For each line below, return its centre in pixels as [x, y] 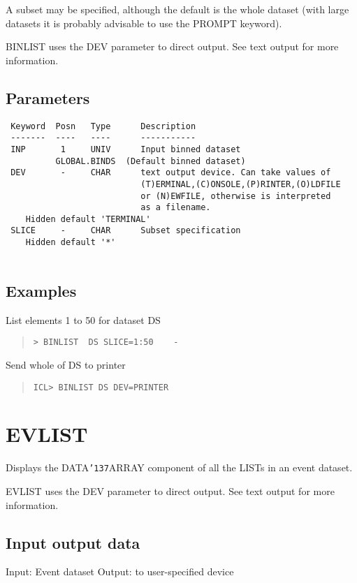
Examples [41, 290]
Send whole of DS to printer [66, 364]
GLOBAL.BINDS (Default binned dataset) [151, 161]
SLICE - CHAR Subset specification [126, 231]
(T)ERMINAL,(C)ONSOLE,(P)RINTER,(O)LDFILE [241, 184]
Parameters [48, 97]
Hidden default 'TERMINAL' [88, 219]
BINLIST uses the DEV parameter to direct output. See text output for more [172, 46]
